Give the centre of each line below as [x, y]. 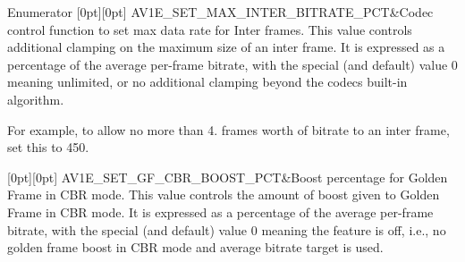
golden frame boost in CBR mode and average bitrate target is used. [195, 247]
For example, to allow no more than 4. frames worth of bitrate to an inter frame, [228, 129]
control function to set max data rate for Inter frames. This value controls [210, 29]
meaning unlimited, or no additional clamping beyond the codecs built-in [207, 82]
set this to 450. [48, 147]
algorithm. [36, 99]
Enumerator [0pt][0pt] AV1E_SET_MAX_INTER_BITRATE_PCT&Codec [220, 12]
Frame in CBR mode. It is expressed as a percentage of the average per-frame [220, 211]
